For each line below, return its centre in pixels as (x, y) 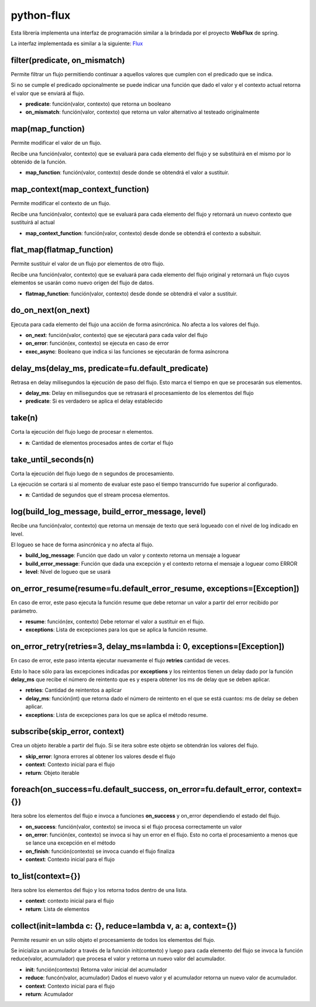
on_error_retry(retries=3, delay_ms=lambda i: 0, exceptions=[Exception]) (148, 647)
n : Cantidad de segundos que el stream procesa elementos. (97, 495)
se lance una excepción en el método (71, 843)
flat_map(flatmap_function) (62, 250)
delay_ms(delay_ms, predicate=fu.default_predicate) (110, 368)
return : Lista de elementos (58, 909)
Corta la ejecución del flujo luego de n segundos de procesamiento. (93, 473)
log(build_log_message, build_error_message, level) (108, 512)
